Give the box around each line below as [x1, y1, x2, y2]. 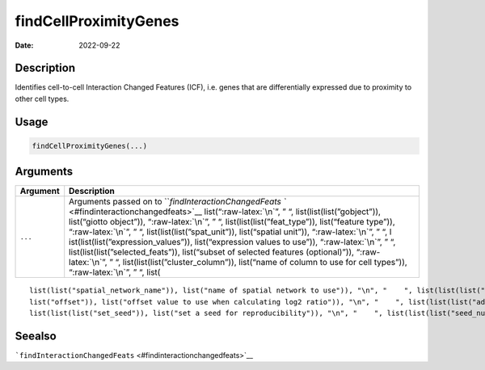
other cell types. [15, 94, 70, 103]
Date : [15, 40, 34, 50]
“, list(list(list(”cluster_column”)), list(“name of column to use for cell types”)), [115, 257, 407, 268]
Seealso [15, 329, 57, 343]
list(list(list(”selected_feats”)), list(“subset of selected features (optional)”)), [69, 246, 355, 258]
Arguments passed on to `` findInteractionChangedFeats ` [69, 196, 287, 208]
